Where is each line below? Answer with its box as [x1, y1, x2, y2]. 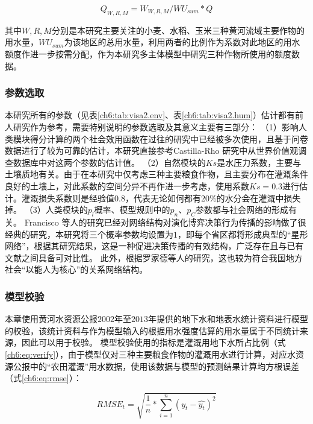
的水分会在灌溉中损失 [216, 191, 301, 204]
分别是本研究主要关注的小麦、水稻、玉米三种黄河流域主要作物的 [51, 24, 305, 36]
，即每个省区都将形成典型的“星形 [178, 227, 308, 240]
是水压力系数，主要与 [217, 156, 302, 168]
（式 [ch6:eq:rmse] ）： [5, 372, 82, 384]
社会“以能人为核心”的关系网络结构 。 [5, 263, 148, 276]
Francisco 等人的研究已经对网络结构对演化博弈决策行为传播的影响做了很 [24, 215, 306, 228]
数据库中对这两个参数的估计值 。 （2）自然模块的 [13, 156, 206, 168]
